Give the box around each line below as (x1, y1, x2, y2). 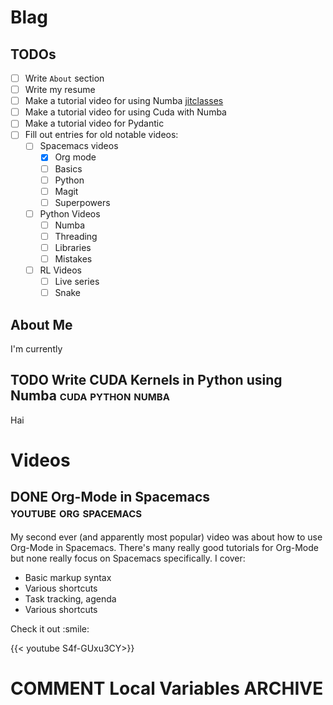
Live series (54, 276, 100, 288)
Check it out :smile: (10, 622, 90, 635)
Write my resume (24, 84, 96, 96)
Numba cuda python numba (10, 387, 170, 405)
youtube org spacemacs (10, 504, 143, 521)
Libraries (54, 241, 92, 253)
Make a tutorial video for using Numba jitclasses (24, 95, 224, 107)
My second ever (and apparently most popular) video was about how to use (10, 531, 323, 543)
